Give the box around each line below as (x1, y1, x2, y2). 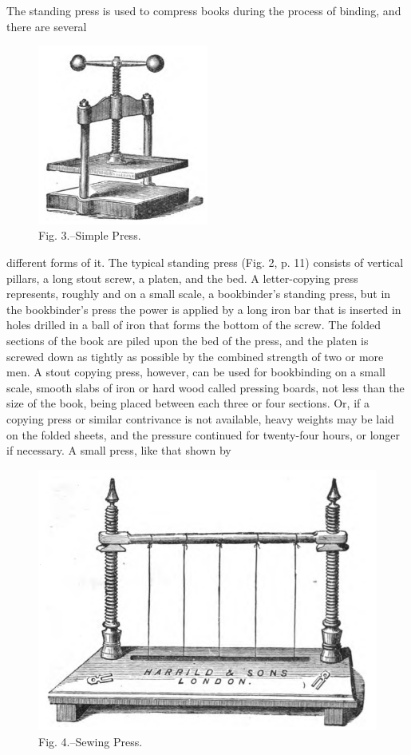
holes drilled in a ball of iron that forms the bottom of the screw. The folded (6, 316, 381, 333)
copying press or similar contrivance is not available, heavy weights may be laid (6, 410, 394, 427)
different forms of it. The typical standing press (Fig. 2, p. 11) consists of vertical (6, 254, 404, 271)
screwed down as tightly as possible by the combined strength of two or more (6, 348, 384, 364)
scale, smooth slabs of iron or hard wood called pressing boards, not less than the (6, 379, 405, 395)
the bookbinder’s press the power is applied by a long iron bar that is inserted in (6, 300, 401, 317)
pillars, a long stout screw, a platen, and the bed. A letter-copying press (6, 269, 358, 286)
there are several (6, 18, 87, 34)
